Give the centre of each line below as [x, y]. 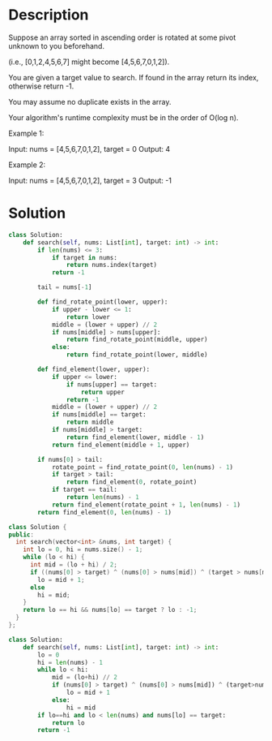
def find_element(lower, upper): [94, 369]
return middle [90, 422]
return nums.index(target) [112, 265]
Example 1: [26, 133]
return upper [103, 392]
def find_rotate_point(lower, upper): [103, 302]
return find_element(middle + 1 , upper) [121, 445]
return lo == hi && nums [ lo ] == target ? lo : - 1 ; [110, 610]
